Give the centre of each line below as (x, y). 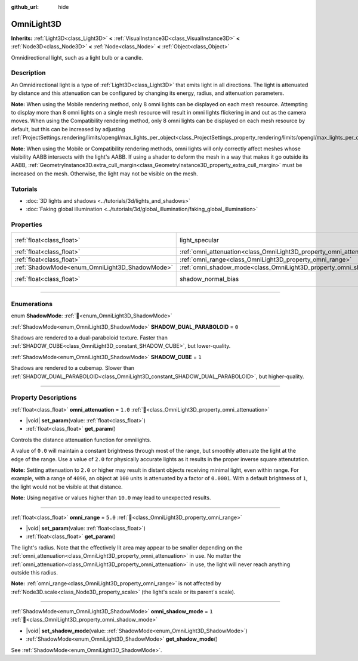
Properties (27, 225)
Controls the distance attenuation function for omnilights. (81, 440)
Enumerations (32, 304)
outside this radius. (34, 572)
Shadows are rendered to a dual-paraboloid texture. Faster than (89, 338)
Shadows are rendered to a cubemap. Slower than (72, 368)
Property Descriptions (44, 398)
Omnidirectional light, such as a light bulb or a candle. (77, 57)
